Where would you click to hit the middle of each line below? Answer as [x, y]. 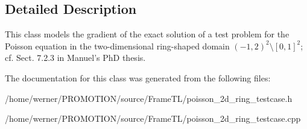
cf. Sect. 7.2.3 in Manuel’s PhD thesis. [75, 58]
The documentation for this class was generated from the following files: [138, 77]
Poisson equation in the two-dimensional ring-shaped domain [117, 46]
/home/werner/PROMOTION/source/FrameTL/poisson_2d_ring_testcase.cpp [153, 118]
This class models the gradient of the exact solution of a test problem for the [147, 34]
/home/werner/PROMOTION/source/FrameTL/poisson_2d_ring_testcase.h [149, 98]
